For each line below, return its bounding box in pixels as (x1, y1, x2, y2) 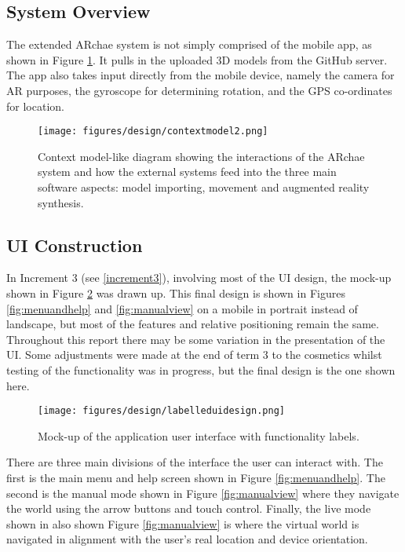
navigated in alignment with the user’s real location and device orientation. (6, 531, 368, 547)
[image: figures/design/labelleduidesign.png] (38, 405, 285, 417)
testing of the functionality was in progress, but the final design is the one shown (6, 361, 396, 378)
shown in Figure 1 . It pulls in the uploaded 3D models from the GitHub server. (6, 51, 388, 68)
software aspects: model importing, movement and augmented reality (38, 179, 370, 196)
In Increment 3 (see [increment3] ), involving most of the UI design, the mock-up (6, 269, 392, 286)
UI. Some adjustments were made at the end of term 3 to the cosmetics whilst (6, 346, 382, 363)
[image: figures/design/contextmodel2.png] (38, 126, 268, 137)
